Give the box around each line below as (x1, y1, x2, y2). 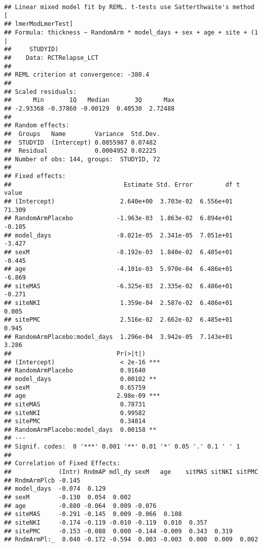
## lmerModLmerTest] (4, 20, 73, 28)
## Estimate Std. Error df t (4, 181, 240, 188)
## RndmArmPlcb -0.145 (4, 476, 81, 484)
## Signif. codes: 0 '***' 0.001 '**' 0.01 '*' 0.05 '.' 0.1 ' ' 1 (4, 443, 240, 451)
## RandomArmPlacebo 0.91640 (4, 367, 146, 374)
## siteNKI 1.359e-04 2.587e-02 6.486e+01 (4, 299, 233, 306)
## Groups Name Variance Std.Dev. (4, 130, 160, 138)
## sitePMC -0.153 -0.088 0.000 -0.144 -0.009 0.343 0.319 (4, 527, 233, 535)
